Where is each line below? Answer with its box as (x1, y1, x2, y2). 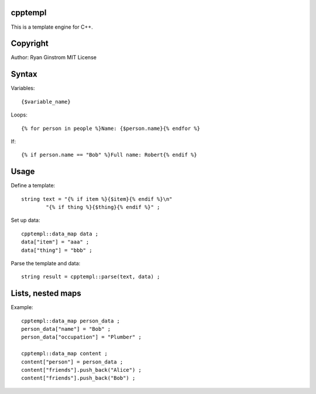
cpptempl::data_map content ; (21, 350, 108, 357)
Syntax (11, 69, 37, 79)
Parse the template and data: (11, 259, 81, 266)
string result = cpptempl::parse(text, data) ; (21, 273, 160, 280)
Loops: (11, 111, 28, 118)
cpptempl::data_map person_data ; (21, 317, 120, 324)
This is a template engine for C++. (11, 23, 93, 30)
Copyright (11, 39, 49, 49)
